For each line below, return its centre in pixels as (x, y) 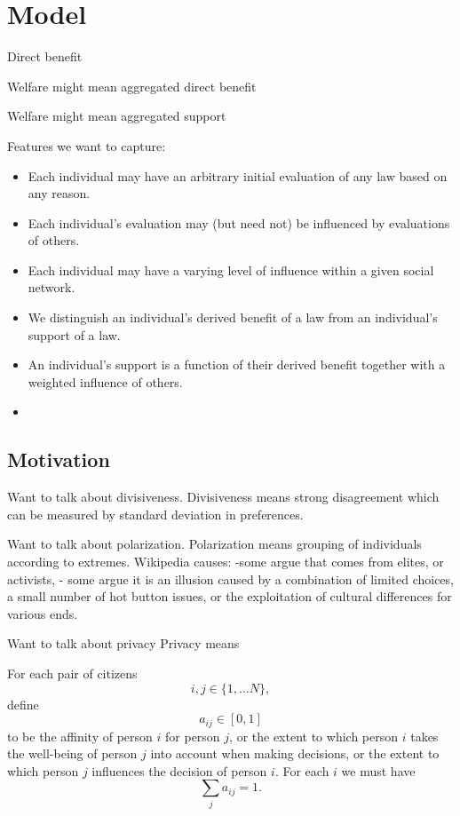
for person (193, 736)
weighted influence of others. (105, 381)
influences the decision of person (179, 770)
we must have (378, 770)
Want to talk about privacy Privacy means (123, 643)
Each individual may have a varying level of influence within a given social (231, 269)
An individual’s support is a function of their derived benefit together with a (237, 364)
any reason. (59, 193)
